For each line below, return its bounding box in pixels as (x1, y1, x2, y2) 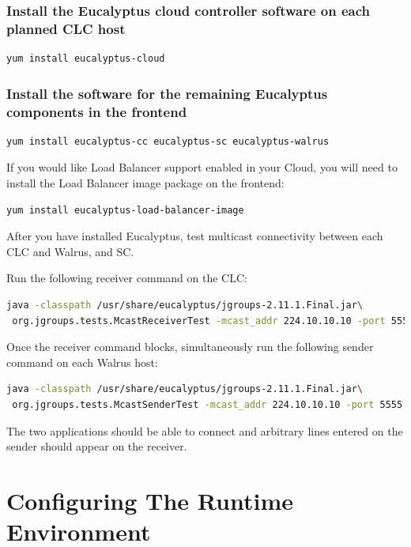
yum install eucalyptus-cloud (6, 53, 165, 65)
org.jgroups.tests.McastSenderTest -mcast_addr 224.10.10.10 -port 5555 (12, 399, 403, 410)
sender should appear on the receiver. (6, 438, 187, 455)
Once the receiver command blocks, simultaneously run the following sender (6, 338, 374, 355)
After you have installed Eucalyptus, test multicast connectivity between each (6, 228, 383, 244)
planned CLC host (6, 18, 126, 38)
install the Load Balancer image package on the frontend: (6, 175, 285, 191)
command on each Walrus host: (6, 353, 158, 370)
